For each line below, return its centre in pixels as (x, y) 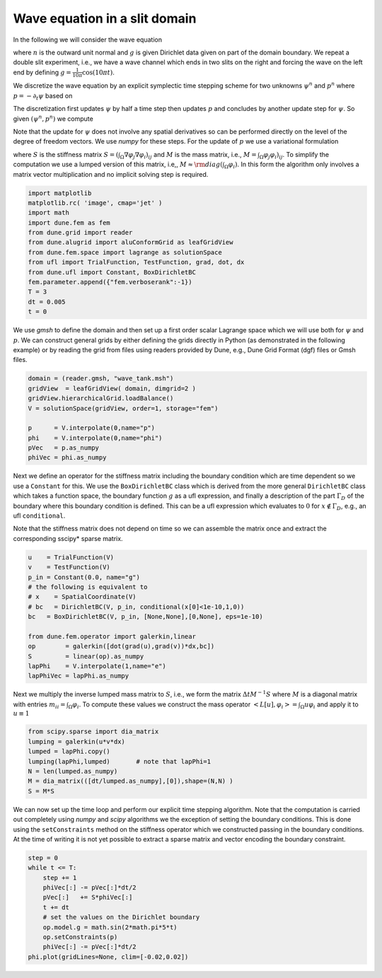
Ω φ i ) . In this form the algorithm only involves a (292, 165)
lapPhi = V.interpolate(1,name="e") (97, 666)
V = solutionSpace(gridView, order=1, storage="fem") (123, 408)
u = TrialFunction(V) (71, 557)
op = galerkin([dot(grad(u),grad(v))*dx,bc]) (121, 646)
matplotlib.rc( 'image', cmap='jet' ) (95, 203)
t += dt (56, 907)
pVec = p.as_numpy (63, 448)
